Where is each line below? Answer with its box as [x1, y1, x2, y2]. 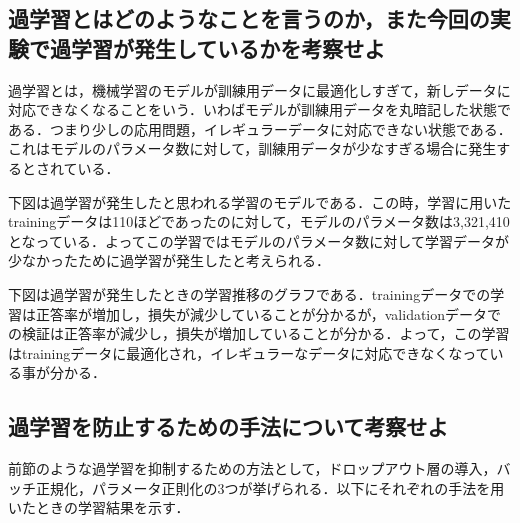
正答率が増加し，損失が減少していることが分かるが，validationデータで [35, 303, 502, 324]
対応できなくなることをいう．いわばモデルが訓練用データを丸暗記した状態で [8, 99, 511, 120]
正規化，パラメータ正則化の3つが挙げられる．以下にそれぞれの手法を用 [35, 477, 505, 498]
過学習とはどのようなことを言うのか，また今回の [8, 3, 490, 34]
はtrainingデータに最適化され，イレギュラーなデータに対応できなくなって [8, 342, 490, 363]
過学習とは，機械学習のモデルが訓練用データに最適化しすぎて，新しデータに [8, 79, 511, 100]
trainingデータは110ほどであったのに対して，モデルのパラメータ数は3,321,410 [8, 211, 510, 232]
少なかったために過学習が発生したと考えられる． [8, 250, 330, 271]
